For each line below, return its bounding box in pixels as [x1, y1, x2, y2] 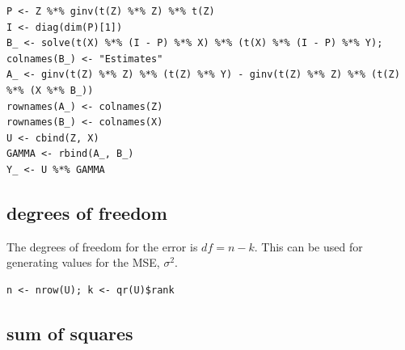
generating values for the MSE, [6, 254, 160, 271]
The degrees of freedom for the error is [6, 238, 198, 255]
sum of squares [6, 320, 133, 345]
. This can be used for [254, 238, 363, 255]
